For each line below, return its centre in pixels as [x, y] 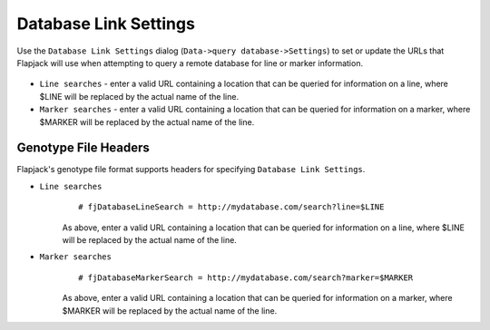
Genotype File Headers [83, 148]
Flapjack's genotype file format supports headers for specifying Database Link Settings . [191, 170]
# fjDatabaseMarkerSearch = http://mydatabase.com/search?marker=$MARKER [246, 277]
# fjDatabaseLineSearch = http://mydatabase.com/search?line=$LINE [231, 207]
